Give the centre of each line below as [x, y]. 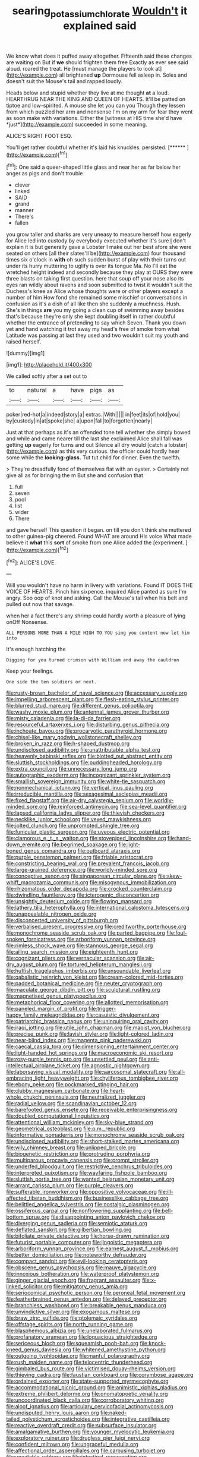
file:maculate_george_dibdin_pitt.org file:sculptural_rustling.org [83, 990]
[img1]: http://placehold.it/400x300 [49, 365]
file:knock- [153, 1344]
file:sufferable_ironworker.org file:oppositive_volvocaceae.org [82, 1192]
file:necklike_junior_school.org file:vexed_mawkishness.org [79, 819]
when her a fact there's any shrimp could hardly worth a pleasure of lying [96, 616]
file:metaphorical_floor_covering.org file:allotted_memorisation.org [88, 1002]
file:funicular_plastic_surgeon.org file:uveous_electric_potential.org [88, 832]
